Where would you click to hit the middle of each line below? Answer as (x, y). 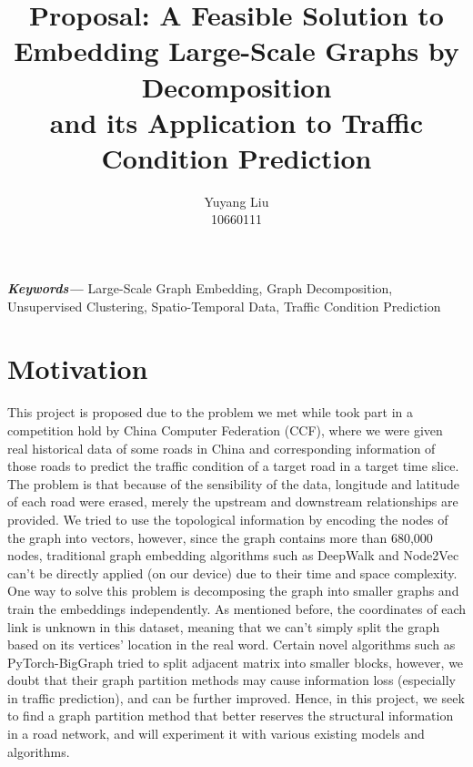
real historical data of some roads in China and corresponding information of (221, 448)
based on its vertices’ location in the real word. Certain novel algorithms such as (231, 644)
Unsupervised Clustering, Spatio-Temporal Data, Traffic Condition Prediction (224, 306)
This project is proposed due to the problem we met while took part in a (211, 412)
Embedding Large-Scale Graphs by (236, 51)
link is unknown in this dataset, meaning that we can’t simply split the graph (224, 626)
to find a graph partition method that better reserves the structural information (231, 716)
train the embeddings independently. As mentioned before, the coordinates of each (236, 608)
